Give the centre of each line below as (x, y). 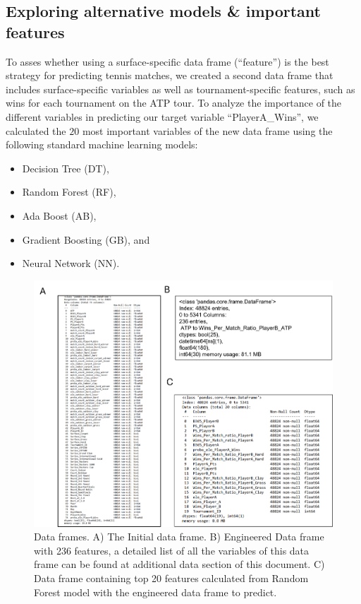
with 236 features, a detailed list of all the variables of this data (172, 550)
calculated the (36, 130)
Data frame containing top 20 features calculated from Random (171, 578)
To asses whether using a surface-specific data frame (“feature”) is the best (167, 61)
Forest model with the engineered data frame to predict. (155, 592)
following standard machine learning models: (102, 144)
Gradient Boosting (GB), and (86, 239)
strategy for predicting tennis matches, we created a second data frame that (170, 75)
